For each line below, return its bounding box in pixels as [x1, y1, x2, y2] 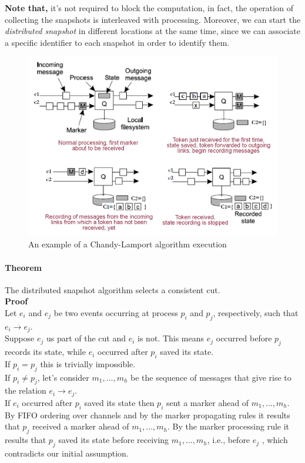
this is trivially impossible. [40, 357, 136, 370]
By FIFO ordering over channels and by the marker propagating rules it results [5, 408, 290, 421]
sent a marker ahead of [166, 396, 249, 408]
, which [262, 434, 288, 446]
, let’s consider [37, 371, 89, 383]
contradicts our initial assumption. [5, 447, 129, 459]
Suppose [5, 332, 35, 344]
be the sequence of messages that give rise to [130, 371, 291, 383]
